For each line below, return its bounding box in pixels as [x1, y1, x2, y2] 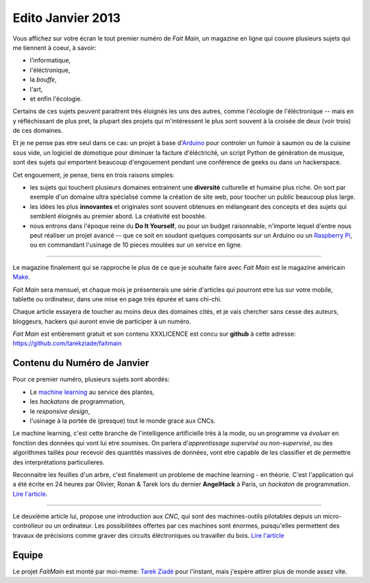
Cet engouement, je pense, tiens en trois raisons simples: [12, 171, 175, 179]
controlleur [12, 521, 44, 530]
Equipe [12, 549, 44, 561]
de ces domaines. [12, 127, 63, 135]
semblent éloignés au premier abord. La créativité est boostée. [29, 212, 207, 221]
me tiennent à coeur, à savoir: [12, 43, 97, 51]
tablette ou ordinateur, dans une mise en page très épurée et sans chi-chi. [12, 295, 222, 303]
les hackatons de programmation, [29, 397, 125, 406]
